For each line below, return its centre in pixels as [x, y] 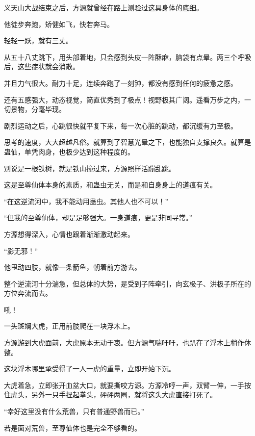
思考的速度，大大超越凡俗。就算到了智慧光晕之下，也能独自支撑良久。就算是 [127, 142]
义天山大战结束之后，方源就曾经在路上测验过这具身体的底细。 [103, 7]
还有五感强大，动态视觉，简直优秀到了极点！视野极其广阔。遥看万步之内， [124, 99]
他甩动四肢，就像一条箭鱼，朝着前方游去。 [73, 267]
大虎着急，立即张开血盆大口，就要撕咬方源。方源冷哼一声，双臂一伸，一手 [124, 385]
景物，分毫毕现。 [38, 109]
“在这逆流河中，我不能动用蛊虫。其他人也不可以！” [86, 201]
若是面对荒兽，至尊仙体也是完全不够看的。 [73, 427]
